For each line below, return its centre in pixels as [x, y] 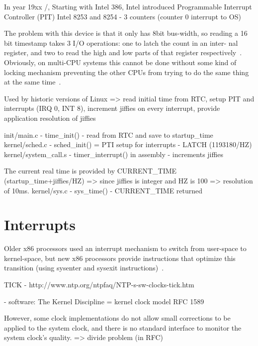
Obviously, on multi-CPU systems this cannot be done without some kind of [120, 62]
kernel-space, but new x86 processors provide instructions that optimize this [120, 258]
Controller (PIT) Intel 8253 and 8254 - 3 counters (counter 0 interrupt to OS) [123, 16]
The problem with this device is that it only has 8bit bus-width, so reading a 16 [126, 33]
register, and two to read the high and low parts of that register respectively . [123, 52]
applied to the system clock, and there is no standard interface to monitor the [123, 327]
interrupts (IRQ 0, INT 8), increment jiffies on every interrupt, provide [112, 108]
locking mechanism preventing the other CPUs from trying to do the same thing [127, 72]
